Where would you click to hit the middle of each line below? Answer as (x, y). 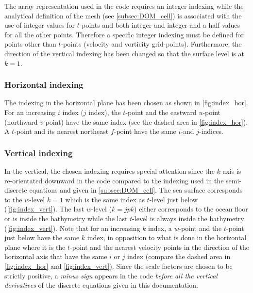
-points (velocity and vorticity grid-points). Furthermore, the (151, 44)
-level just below (173, 199)
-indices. (211, 131)
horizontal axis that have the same (56, 256)
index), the (105, 112)
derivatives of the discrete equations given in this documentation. (101, 285)
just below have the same (42, 237)
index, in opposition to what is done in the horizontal (167, 237)
